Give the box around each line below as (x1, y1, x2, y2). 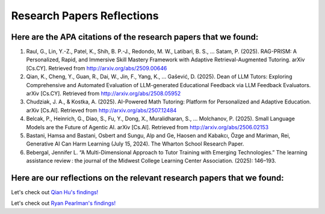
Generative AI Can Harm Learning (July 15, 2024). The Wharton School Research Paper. (26, 140, 244, 147)
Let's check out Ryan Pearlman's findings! (11, 200, 116, 207)
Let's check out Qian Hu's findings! (11, 189, 99, 196)
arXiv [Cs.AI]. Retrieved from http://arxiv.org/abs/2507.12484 (26, 106, 177, 114)
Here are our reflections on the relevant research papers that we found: (11, 173, 284, 183)
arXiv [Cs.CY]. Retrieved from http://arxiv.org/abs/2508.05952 (26, 90, 181, 97)
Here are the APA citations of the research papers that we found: (11, 32, 259, 42)
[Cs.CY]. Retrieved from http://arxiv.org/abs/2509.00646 (26, 64, 167, 72)
